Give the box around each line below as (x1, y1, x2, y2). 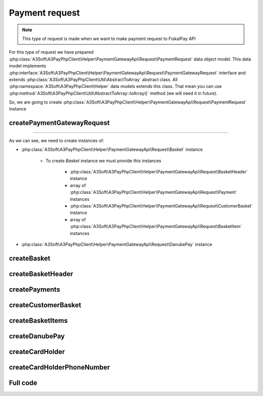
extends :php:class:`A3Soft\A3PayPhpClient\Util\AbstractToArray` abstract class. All (9, 76, 178, 83)
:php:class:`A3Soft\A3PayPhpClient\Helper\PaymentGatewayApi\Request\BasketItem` (70, 224, 242, 229)
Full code (9, 378, 38, 387)
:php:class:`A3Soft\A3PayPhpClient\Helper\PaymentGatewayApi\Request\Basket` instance (21, 146, 203, 152)
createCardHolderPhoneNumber (9, 363, 110, 371)
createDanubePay (9, 332, 65, 340)
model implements (9, 63, 46, 69)
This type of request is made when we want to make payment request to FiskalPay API (22, 36, 196, 42)
